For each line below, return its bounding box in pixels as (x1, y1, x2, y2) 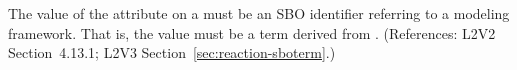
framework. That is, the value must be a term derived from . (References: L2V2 (8, 22, 496, 43)
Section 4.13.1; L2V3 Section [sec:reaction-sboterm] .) (8, 42, 336, 63)
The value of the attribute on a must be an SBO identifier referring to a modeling (8, 3, 510, 23)
